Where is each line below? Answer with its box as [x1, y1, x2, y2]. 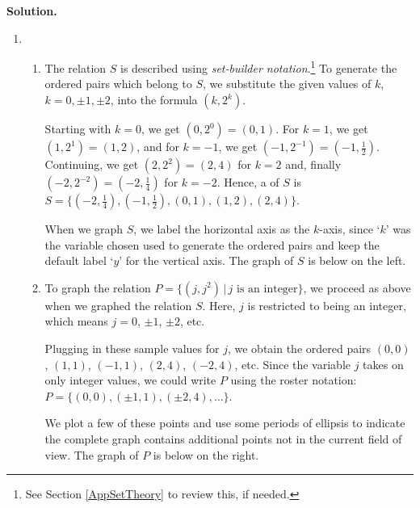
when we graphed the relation [44, 296, 192, 313]
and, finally [285, 156, 342, 173]
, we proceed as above [303, 279, 411, 296]
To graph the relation [44, 279, 151, 296]
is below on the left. [308, 252, 406, 269]
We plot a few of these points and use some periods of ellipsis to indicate [44, 414, 405, 431]
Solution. [6, 2, 57, 19]
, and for [136, 138, 179, 155]
